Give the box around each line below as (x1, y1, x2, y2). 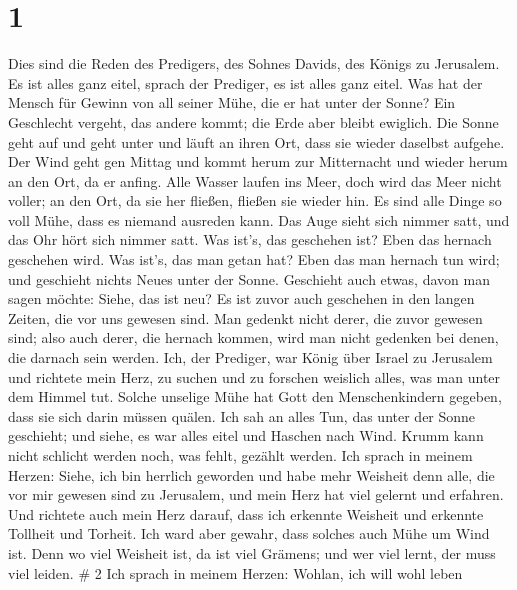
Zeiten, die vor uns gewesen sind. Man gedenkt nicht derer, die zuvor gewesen (8, 307, 483, 328)
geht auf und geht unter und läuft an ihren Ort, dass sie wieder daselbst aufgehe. (8, 131, 505, 152)
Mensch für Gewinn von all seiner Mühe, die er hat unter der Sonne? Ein (8, 92, 456, 113)
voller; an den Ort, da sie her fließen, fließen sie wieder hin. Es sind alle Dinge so (8, 190, 502, 211)
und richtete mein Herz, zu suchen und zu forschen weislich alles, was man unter (8, 366, 501, 387)
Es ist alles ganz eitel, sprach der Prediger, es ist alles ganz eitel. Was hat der (8, 72, 483, 93)
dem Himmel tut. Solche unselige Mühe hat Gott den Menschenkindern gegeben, (8, 386, 502, 407)
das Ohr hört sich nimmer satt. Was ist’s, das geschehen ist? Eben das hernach (8, 229, 492, 250)
